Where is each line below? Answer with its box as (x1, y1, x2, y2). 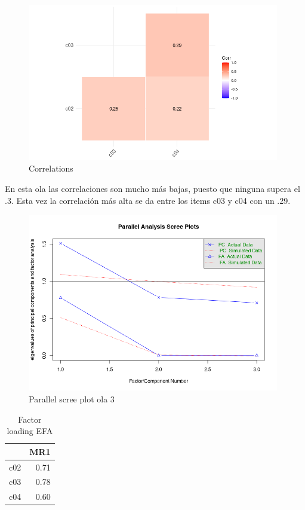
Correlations (29, 162, 73, 175)
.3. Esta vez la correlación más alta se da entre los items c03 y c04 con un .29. (5, 194, 291, 206)
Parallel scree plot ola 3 (29, 392, 115, 405)
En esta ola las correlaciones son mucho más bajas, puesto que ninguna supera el (5, 182, 300, 195)
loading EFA (7, 425, 53, 437)
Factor (18, 413, 42, 425)
